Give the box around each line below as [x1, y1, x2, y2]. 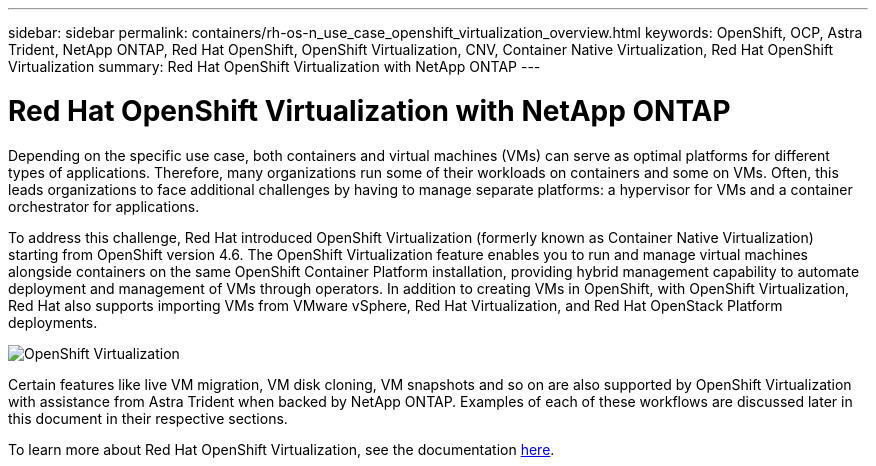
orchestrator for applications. [8, 197, 200, 215]
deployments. [8, 313, 98, 331]
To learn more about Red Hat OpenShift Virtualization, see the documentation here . [8, 440, 555, 458]
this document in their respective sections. [8, 409, 288, 427]
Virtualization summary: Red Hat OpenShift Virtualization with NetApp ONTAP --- [8, 58, 541, 75]
